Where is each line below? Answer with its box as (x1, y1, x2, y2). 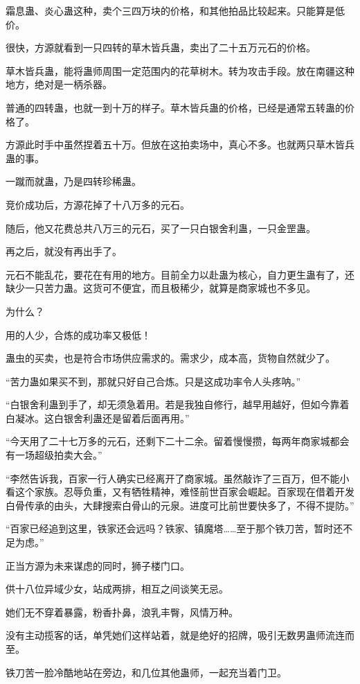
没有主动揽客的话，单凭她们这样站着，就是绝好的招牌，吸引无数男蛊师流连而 (6, 628, 354, 642)
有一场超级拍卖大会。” (6, 448, 102, 462)
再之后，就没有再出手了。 (6, 244, 122, 258)
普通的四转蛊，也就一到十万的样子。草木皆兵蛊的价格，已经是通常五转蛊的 (6, 100, 345, 114)
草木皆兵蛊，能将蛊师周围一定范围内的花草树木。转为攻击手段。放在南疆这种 (6, 63, 354, 78)
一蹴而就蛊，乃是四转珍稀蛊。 (6, 174, 141, 188)
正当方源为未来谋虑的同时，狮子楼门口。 (6, 558, 190, 572)
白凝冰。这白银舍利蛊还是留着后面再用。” (6, 410, 190, 425)
